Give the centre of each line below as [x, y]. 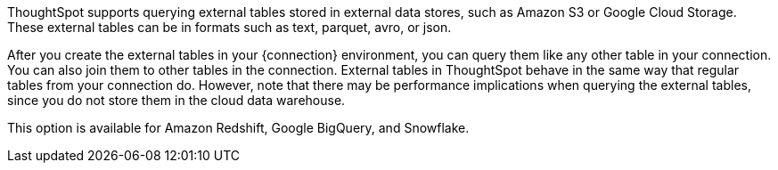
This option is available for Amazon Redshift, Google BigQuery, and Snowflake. [238, 128]
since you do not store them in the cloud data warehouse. [176, 100]
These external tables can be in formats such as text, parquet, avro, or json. [229, 27]
